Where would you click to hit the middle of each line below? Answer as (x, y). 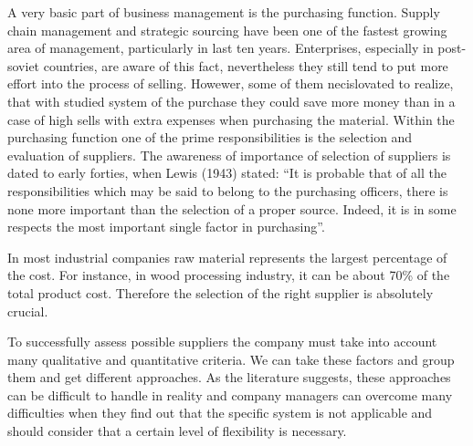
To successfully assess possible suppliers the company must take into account (222, 342)
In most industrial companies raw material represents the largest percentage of (227, 257)
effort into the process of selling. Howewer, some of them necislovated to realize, (231, 83)
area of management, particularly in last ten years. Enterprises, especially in (221, 48)
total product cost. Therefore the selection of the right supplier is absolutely (221, 292)
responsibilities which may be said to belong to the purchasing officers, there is (228, 190)
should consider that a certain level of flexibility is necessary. (177, 431)
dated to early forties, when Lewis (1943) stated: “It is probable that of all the (227, 173)
